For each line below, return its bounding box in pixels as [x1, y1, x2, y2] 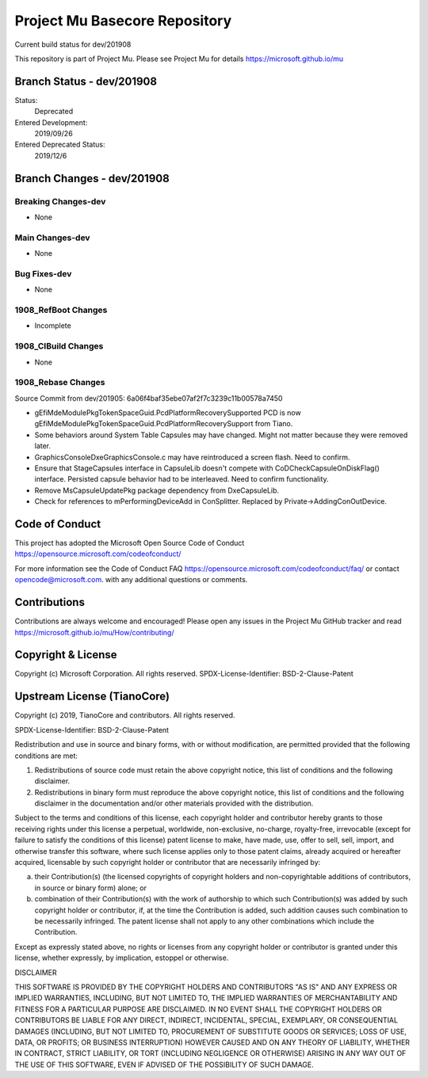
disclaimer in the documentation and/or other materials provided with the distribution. [34, 798, 314, 808]
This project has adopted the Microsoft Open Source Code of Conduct [14, 539, 245, 548]
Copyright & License [14, 648, 118, 661]
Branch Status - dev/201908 [14, 74, 158, 88]
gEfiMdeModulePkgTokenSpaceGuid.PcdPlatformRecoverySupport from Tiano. [34, 419, 293, 429]
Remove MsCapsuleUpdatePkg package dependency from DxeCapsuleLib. [34, 486, 280, 495]
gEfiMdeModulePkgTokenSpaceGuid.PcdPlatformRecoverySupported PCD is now [34, 408, 301, 417]
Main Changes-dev [14, 232, 90, 243]
